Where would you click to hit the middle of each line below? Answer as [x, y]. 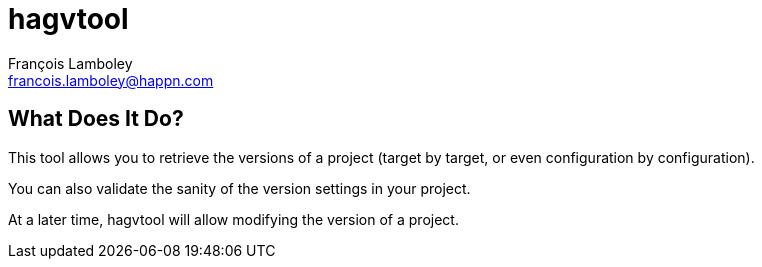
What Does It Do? [96, 119]
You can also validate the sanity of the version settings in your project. [239, 188]
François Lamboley [70, 63]
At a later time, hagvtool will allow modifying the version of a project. [233, 219]
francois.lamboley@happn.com [111, 80]
